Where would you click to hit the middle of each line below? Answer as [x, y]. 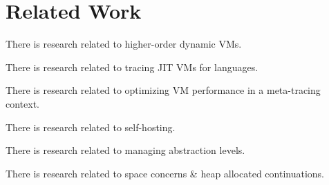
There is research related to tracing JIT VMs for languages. [132, 67]
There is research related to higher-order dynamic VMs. [124, 44]
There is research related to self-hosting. [91, 127]
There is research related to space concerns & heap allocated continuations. [165, 173]
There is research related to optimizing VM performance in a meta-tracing [163, 90]
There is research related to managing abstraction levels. [125, 150]
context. [22, 103]
